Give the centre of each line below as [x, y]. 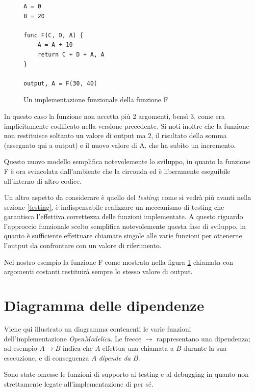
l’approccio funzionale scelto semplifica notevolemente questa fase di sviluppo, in [125, 226]
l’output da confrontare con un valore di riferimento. [83, 245]
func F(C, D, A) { [53, 35]
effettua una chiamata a [138, 348]
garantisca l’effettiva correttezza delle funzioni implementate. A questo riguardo [124, 216]
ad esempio [21, 348]
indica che [77, 348]
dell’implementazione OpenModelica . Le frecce [73, 338]
